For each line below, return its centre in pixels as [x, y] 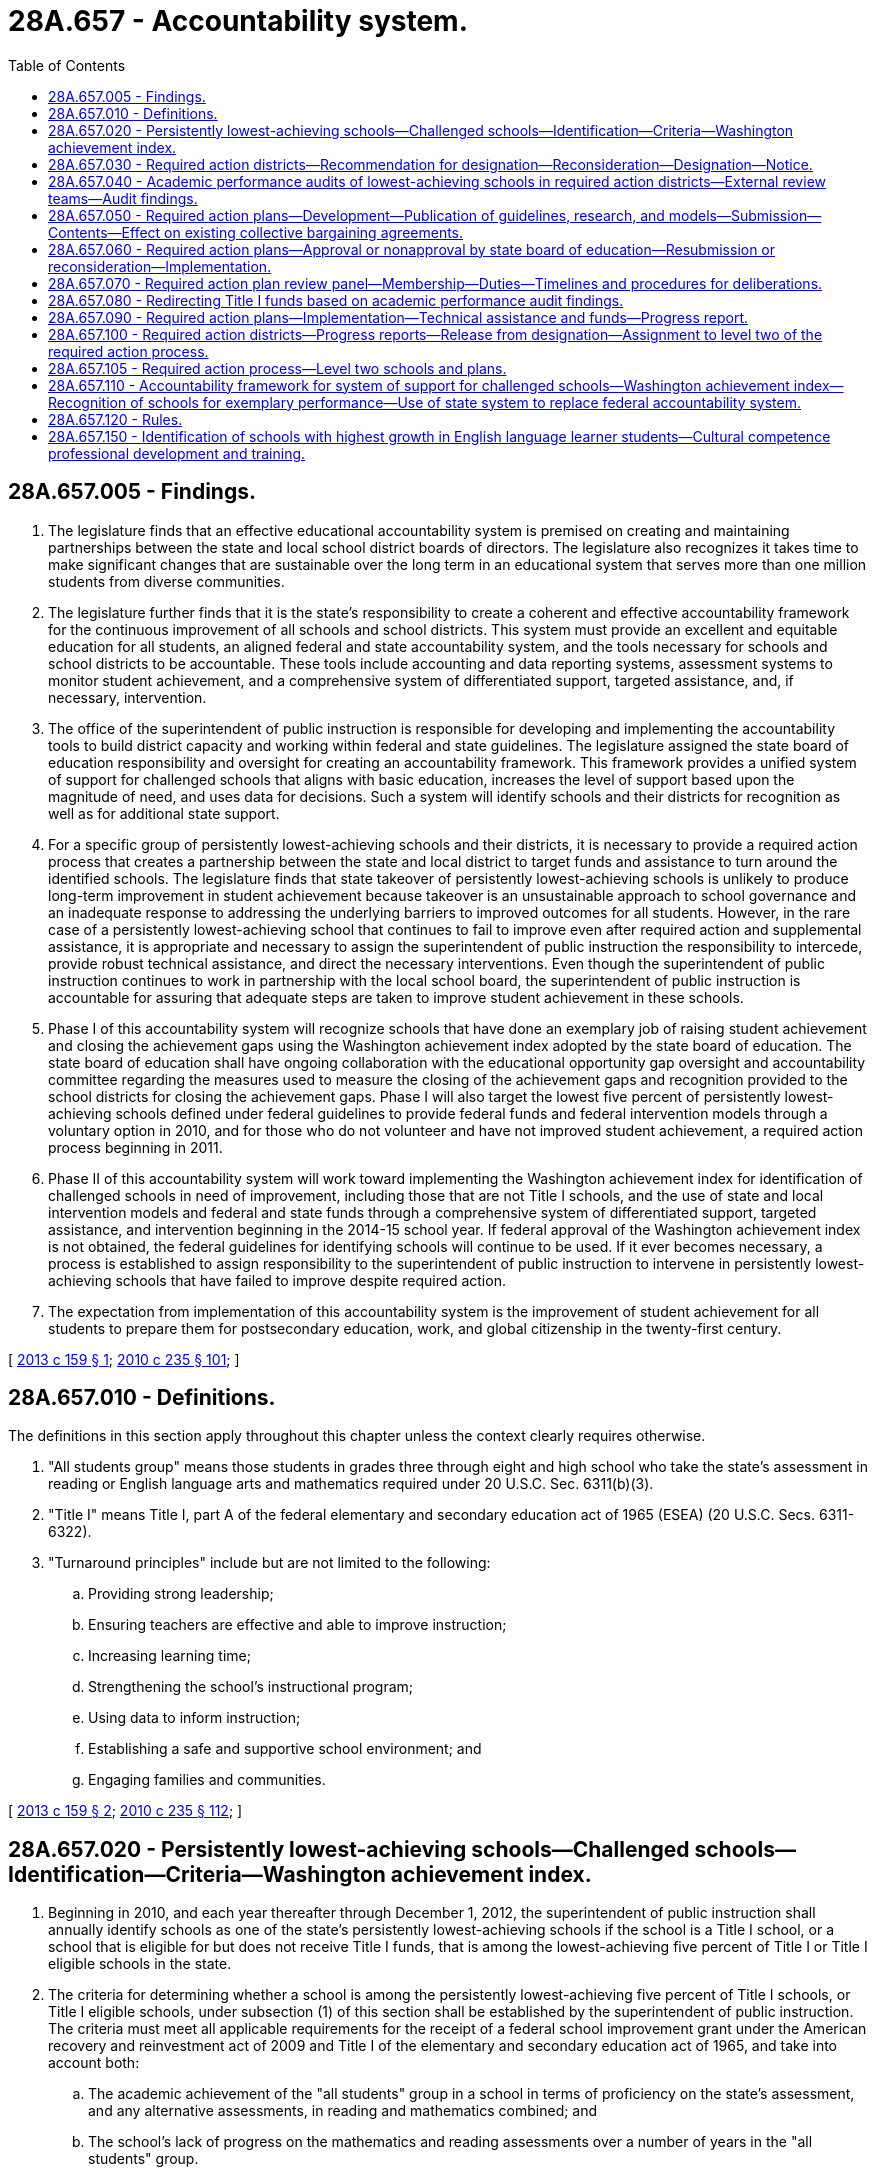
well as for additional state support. [164, 813]
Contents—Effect [104, 232]
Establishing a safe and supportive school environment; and [285, 1749]
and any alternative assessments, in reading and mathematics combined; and [343, 2111]
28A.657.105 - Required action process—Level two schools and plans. [277, 368]
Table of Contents [67, 65]
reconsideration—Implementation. [160, 266]
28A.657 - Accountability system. [238, 21]
